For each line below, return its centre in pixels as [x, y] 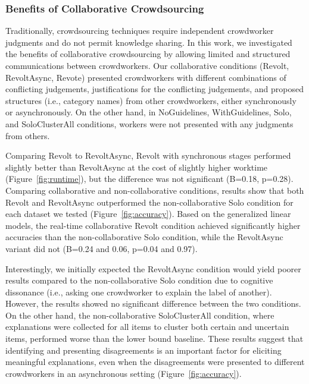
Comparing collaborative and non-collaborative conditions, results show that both [155, 190]
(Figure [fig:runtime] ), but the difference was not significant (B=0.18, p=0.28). [149, 179]
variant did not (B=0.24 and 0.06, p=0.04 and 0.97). [102, 248]
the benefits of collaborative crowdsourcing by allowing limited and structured [148, 54]
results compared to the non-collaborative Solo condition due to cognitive [139, 280]
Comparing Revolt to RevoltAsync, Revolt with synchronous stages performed [148, 155]
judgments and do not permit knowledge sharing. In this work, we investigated [149, 42]
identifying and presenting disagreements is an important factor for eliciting [143, 350]
